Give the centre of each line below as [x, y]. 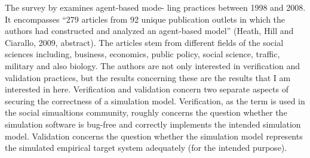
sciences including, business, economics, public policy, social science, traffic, [142, 54]
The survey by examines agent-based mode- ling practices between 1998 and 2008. [155, 7]
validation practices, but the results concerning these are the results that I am [148, 77]
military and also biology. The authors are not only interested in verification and [152, 65]
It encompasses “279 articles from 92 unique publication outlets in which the [145, 19]
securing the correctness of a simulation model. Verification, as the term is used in [155, 100]
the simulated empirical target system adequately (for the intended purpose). [146, 148]
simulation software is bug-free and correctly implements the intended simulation [153, 124]
